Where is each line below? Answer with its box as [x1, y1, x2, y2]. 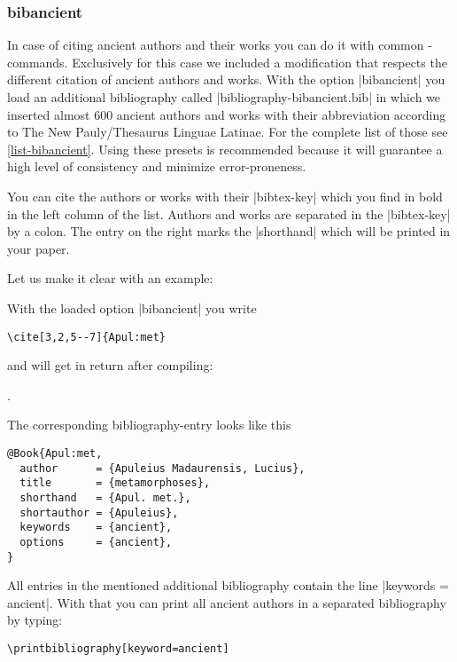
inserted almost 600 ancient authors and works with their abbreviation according [7, 105, 446, 123]
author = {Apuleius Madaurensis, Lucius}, [19, 461, 306, 475]
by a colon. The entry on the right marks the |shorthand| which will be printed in [7, 222, 451, 240]
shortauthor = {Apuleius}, [19, 506, 179, 519]
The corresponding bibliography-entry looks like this [7, 415, 291, 434]
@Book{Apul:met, [7, 446, 103, 460]
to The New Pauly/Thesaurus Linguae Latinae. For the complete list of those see [7, 122, 448, 141]
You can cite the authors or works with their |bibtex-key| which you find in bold [7, 186, 443, 205]
